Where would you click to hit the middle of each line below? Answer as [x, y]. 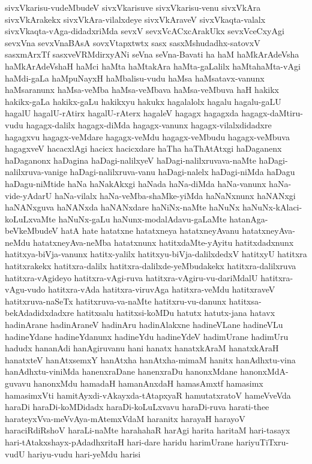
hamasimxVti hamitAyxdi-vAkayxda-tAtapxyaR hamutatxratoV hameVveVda [148, 395]
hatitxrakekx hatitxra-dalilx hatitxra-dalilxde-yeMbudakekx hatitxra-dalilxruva [151, 266]
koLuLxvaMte [30, 219]
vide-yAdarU [28, 195]
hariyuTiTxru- [262, 442]
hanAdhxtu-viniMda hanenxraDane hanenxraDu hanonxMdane [121, 371]
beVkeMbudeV [31, 231]
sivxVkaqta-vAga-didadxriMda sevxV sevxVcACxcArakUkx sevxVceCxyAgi [145, 31]
